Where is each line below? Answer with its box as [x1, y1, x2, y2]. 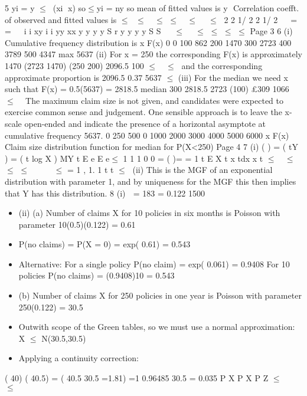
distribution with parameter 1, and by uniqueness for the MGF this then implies [5, 175, 296, 187]
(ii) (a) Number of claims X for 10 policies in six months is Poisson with [18, 207, 280, 219]
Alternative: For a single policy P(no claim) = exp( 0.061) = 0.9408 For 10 [18, 257, 290, 270]
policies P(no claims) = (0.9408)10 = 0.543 [18, 269, 175, 282]
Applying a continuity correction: [18, 352, 139, 364]
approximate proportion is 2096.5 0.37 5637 [5, 71, 162, 83]
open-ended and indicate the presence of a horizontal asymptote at [24, 117, 266, 129]
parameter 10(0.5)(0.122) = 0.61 [18, 218, 136, 230]
